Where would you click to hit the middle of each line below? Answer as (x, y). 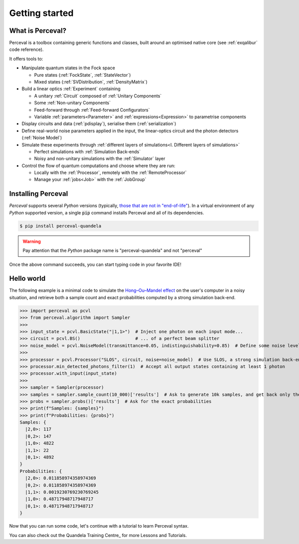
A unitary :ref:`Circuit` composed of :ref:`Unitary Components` (98, 96)
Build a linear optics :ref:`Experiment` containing (71, 89)
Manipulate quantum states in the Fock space (69, 68)
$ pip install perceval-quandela (61, 226)
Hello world (27, 278)
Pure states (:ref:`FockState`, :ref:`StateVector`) (82, 75)
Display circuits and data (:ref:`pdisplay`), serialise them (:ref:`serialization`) (99, 124)
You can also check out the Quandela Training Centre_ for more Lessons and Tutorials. (98, 535)
